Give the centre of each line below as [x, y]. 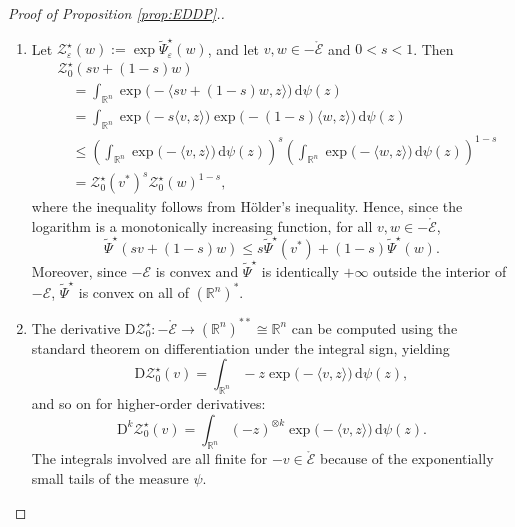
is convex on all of [133, 292]
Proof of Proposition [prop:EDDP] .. [116, 13]
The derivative [76, 327]
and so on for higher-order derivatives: [148, 402]
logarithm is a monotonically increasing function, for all [202, 225]
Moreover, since [79, 270]
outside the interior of [440, 270]
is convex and [197, 270]
